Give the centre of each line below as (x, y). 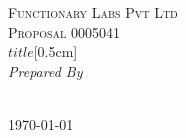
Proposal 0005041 (64, 31)
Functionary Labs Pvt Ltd (93, 12)
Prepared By (45, 70)
